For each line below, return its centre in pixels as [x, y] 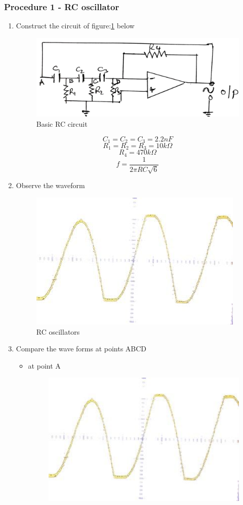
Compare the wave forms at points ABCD [81, 349]
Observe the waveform [50, 185]
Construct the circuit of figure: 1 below [75, 26]
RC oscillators [58, 331]
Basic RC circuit [62, 123]
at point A [44, 365]
